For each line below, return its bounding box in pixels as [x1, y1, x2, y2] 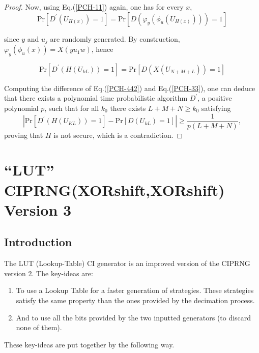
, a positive [197, 93, 232, 103]
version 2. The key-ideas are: [4, 268, 93, 278]
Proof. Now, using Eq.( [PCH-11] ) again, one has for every [4, 2, 184, 12]
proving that [4, 129, 43, 140]
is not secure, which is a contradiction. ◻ [53, 129, 183, 140]
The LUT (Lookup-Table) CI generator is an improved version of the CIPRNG [4, 258, 250, 269]
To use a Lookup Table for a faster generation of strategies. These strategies [16, 285, 254, 296]
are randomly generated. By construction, [50, 33, 180, 44]
